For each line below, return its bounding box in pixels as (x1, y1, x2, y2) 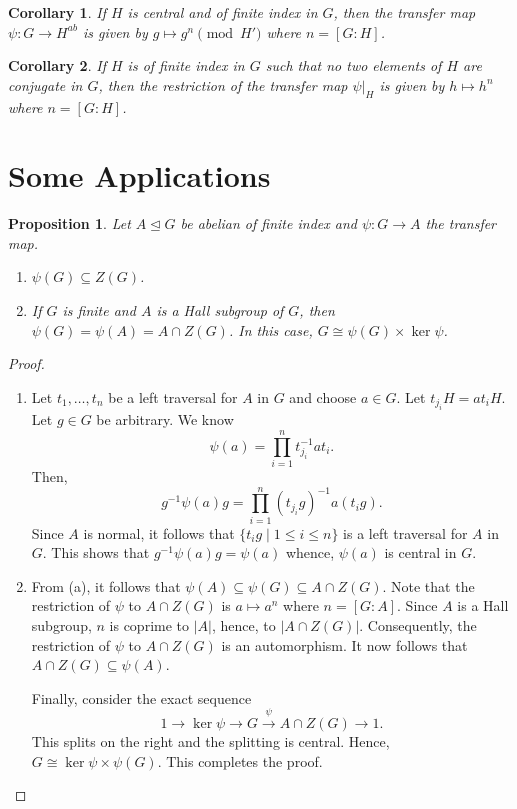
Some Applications (8, 155, 271, 196)
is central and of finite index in (127, 2, 318, 22)
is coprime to (109, 615, 190, 636)
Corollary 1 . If (8, 2, 106, 22)
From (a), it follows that (31, 575, 181, 596)
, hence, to (211, 615, 276, 636)
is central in (384, 542, 457, 563)
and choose (289, 386, 357, 407)
